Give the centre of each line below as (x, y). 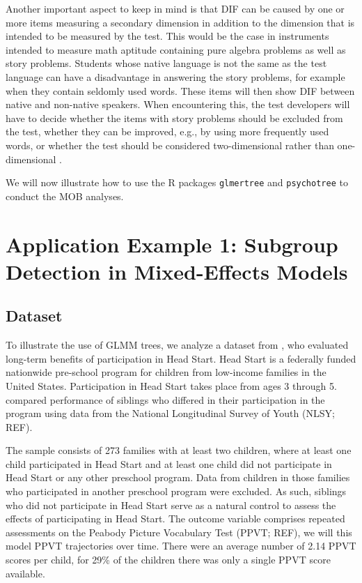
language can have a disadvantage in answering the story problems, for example (175, 76)
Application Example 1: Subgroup (172, 244)
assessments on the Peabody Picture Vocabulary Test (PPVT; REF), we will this (179, 532)
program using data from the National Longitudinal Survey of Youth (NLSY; (170, 413)
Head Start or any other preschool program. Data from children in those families (178, 477)
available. (25, 573)
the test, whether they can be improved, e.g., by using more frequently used (167, 131)
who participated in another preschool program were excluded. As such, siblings (176, 491)
